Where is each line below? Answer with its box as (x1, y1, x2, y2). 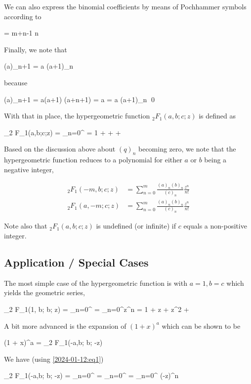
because (4, 77, 28, 87)
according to (4, 11, 42, 21)
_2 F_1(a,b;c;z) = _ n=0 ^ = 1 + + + (4, 127, 121, 137)
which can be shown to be (162, 320, 241, 331)
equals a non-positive (183, 221, 247, 231)
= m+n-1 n (4, 28, 39, 38)
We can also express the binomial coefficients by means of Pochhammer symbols (4, 1, 247, 11)
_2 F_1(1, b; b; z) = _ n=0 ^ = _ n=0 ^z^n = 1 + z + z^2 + (4, 304, 189, 314)
